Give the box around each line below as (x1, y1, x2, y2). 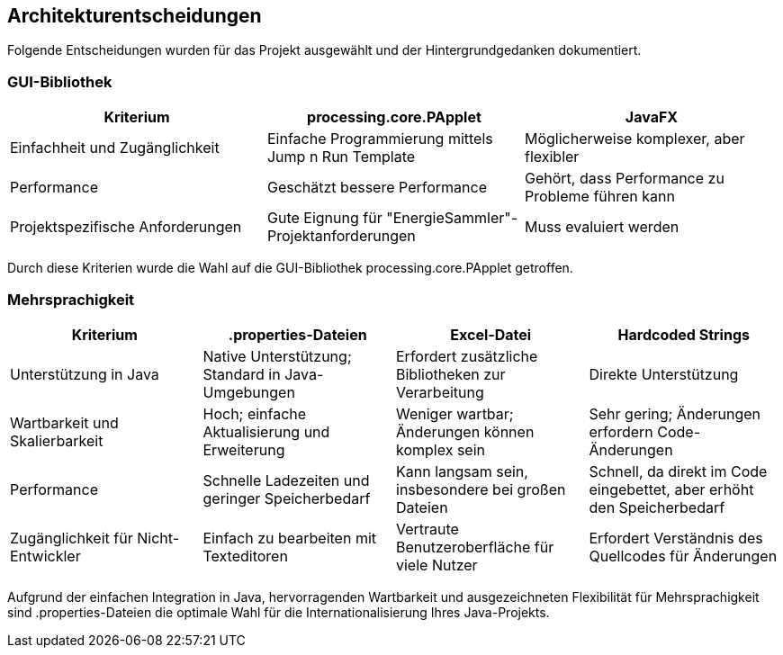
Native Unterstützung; (202, 346, 352, 365)
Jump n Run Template (266, 148, 416, 166)
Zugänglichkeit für (10, 528, 133, 547)
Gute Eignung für (266, 209, 382, 228)
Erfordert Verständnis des (589, 528, 763, 547)
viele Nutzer (396, 555, 478, 574)
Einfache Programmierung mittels (266, 130, 493, 148)
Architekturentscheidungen (7, 4, 262, 27)
